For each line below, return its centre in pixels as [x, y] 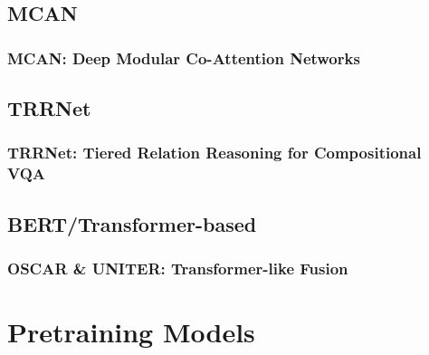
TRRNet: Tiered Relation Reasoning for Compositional [214, 153]
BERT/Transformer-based [132, 223]
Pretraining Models [131, 331]
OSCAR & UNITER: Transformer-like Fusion [178, 268]
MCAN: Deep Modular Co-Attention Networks [184, 58]
